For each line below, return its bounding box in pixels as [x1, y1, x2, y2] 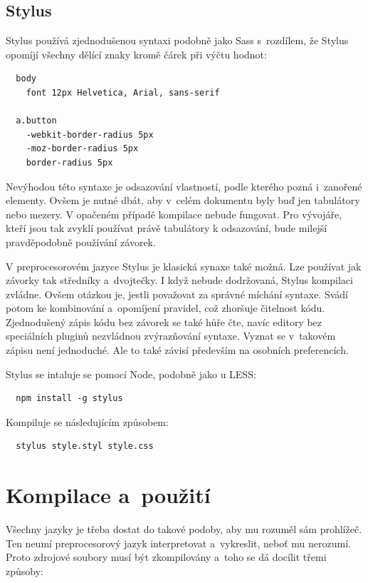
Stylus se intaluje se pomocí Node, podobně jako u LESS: [6, 366, 256, 381]
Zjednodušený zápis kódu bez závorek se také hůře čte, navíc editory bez [6, 314, 322, 329]
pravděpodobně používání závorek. [6, 234, 156, 249]
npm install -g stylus [16, 393, 123, 404]
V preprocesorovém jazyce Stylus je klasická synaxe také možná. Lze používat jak [6, 258, 362, 273]
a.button [16, 116, 57, 126]
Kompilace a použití [6, 480, 211, 510]
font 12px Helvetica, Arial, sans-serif [26, 87, 220, 98]
